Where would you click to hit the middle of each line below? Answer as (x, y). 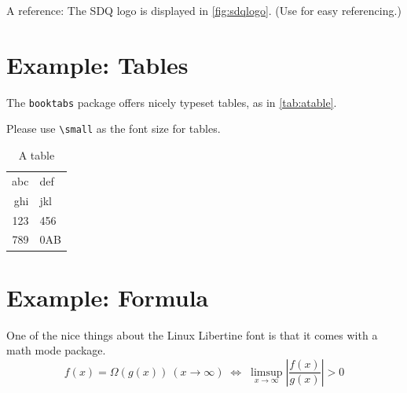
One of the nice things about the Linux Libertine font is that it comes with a (192, 334)
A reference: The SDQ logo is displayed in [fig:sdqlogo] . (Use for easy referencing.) (204, 10)
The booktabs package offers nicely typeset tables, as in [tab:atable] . (172, 102)
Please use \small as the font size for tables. (114, 129)
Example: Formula (108, 297)
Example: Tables (97, 64)
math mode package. (56, 350)
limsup (266, 372)
